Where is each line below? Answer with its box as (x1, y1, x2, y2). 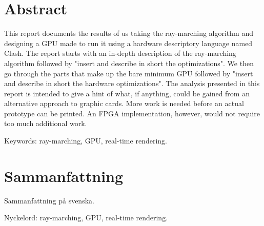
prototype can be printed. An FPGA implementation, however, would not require (4, 108, 260, 118)
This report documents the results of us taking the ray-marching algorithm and (4, 28, 253, 38)
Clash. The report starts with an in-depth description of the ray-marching (4, 48, 236, 58)
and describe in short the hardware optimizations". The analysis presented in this (4, 78, 260, 89)
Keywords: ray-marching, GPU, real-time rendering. (4, 135, 167, 146)
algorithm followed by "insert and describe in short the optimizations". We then (4, 57, 254, 68)
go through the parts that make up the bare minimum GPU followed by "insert (4, 68, 253, 78)
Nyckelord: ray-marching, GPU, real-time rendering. (4, 212, 168, 223)
